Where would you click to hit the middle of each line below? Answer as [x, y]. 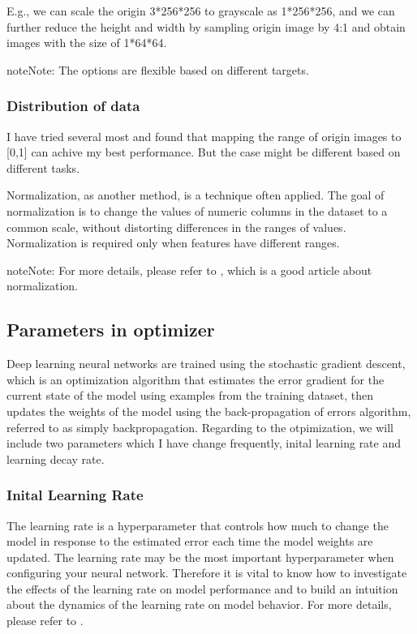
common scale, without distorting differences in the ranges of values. [176, 227]
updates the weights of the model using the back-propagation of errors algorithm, [209, 411]
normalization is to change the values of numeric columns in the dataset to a [197, 210]
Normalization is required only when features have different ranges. [173, 243]
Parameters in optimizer [111, 330]
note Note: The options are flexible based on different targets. [158, 69]
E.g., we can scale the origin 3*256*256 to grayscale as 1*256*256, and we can [201, 11]
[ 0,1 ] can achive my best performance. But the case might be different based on [204, 152]
